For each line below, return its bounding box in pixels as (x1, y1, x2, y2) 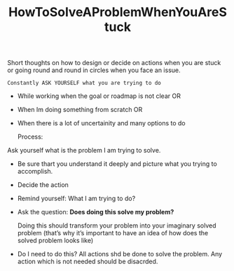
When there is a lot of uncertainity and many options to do (17, 119, 186, 127)
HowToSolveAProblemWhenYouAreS (8, 4, 228, 20)
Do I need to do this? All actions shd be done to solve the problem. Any (17, 250, 223, 258)
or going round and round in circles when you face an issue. (7, 66, 181, 74)
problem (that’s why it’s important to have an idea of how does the (17, 229, 209, 237)
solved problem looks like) (17, 236, 94, 245)
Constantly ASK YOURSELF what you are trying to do (7, 80, 161, 87)
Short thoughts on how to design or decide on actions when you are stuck (7, 59, 221, 67)
